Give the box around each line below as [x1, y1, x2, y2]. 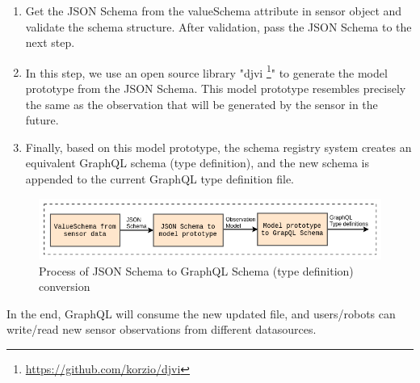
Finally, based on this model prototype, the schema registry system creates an [25, 138, 412, 155]
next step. [25, 34, 75, 51]
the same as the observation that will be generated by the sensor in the [25, 95, 378, 112]
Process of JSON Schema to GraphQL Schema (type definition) [39, 262, 354, 279]
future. [25, 112, 59, 128]
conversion [39, 278, 90, 295]
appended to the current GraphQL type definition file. [25, 170, 294, 187]
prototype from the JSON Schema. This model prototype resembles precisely [25, 80, 406, 97]
